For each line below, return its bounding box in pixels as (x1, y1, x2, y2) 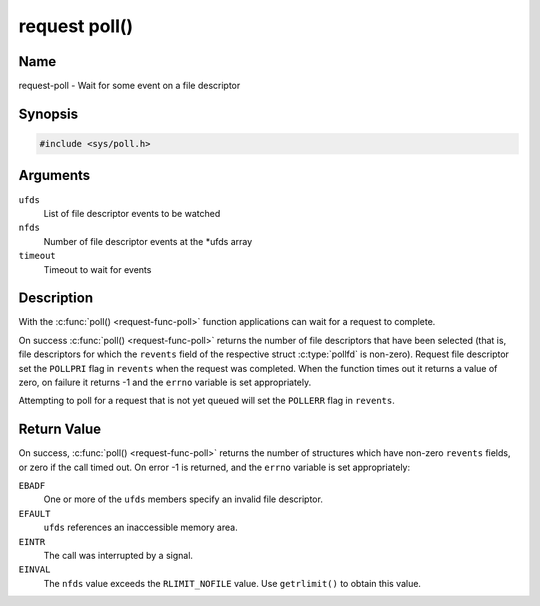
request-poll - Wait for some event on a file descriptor (18, 80, 241, 92)
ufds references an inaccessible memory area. (43, 521, 239, 534)
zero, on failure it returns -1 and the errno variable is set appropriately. (18, 376, 312, 388)
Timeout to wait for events (43, 263, 152, 275)
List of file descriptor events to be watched (43, 207, 221, 219)
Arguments (18, 167, 91, 184)
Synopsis (18, 105, 79, 122)
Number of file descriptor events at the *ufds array (43, 235, 253, 247)
